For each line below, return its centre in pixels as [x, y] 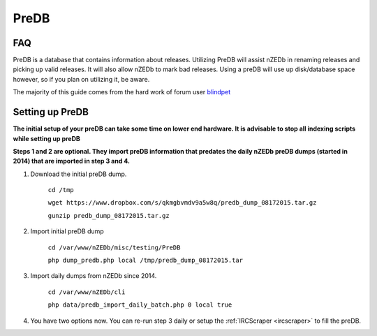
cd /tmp [61, 190]
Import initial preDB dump [67, 231]
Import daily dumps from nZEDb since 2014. [94, 276]
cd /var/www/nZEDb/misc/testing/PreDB [114, 247]
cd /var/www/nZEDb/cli [87, 292]
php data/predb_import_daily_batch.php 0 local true [140, 305]
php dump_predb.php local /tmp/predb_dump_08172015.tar [146, 261]
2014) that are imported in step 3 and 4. [72, 161]
